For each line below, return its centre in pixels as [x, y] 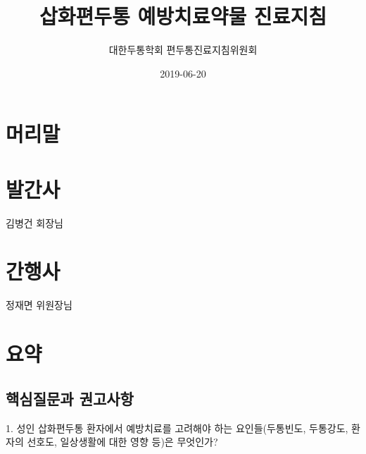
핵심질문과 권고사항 [70, 398]
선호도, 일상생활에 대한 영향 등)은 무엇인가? [122, 442]
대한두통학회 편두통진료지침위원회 [183, 50]
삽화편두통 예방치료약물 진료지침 [183, 16]
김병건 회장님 [34, 222]
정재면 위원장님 [39, 305]
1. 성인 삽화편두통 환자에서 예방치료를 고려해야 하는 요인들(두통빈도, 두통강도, [177, 428]
